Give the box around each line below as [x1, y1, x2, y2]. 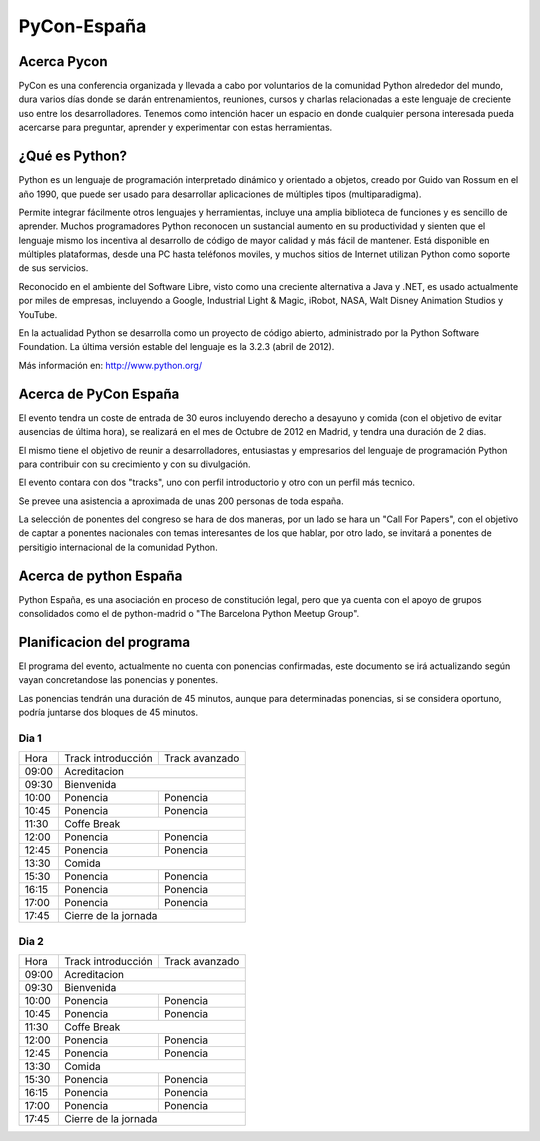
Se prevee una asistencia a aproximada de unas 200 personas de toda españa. [18, 495, 344, 507]
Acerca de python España [18, 567, 183, 584]
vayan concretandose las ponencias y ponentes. [18, 674, 219, 686]
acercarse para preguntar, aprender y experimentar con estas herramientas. [18, 121, 333, 134]
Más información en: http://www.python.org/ [18, 359, 203, 371]
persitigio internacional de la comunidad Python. [18, 541, 219, 553]
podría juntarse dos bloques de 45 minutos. [18, 706, 199, 719]
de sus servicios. [18, 262, 89, 274]
